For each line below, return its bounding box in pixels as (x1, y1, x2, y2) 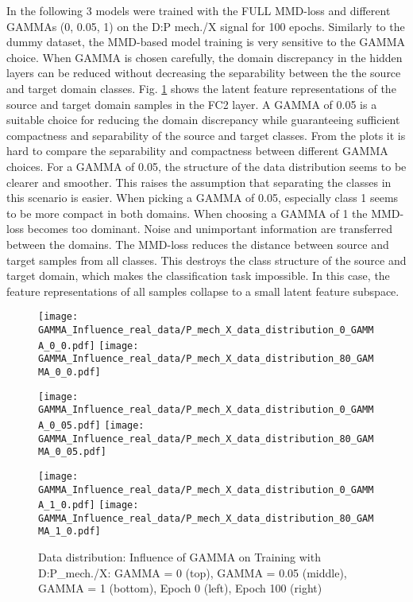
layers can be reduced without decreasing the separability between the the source (6, 64, 401, 81)
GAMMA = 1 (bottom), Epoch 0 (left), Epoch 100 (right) (38, 580, 322, 596)
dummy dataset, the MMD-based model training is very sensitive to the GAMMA (6, 33, 406, 50)
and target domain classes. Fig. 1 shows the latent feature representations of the (6, 80, 396, 96)
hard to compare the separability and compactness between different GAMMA (6, 142, 388, 159)
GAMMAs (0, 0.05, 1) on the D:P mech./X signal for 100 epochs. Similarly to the (6, 17, 405, 34)
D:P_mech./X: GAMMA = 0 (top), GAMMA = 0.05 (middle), (38, 564, 347, 581)
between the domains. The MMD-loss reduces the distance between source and (6, 235, 389, 252)
